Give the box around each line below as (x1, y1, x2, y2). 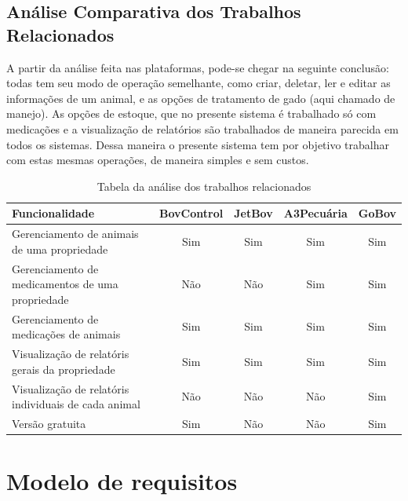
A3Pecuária (283, 205, 348, 221)
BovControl (159, 205, 224, 221)
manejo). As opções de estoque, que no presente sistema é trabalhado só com (6, 105, 377, 122)
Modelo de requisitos (6, 465, 238, 497)
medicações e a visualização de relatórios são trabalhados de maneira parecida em (6, 120, 399, 137)
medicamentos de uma (12, 276, 118, 292)
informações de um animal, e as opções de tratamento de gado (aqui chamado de (6, 90, 395, 106)
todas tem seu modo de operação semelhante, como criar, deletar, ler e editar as (6, 75, 391, 91)
